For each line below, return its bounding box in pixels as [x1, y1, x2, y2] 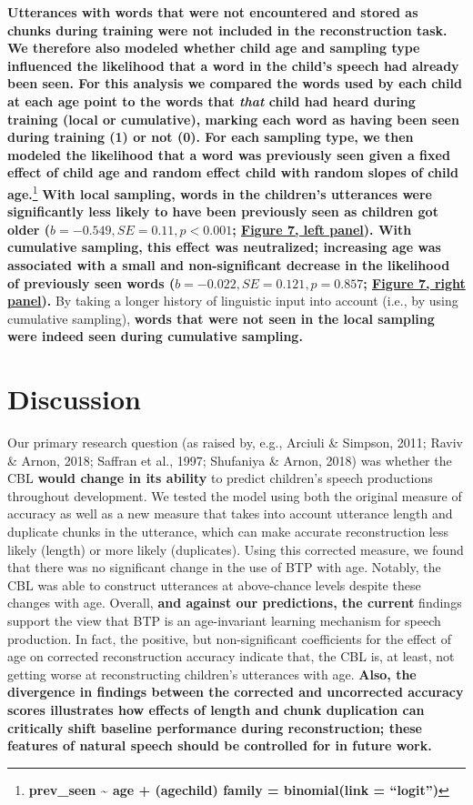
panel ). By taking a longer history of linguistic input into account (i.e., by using [7, 291, 458, 310]
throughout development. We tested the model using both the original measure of [7, 486, 462, 505]
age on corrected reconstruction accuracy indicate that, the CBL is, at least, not [7, 647, 455, 666]
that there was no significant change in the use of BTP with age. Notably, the [7, 558, 441, 577]
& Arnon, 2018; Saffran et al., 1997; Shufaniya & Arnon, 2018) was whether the [7, 450, 452, 469]
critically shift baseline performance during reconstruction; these [7, 718, 422, 737]
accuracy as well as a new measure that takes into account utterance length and [7, 504, 453, 523]
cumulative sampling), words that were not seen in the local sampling [7, 308, 435, 327]
